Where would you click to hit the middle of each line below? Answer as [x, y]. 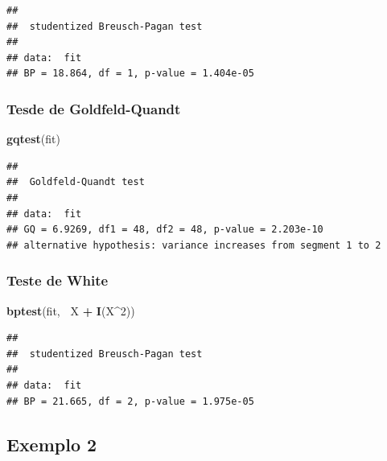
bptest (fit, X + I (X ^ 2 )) [71, 310]
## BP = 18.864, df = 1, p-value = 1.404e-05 [130, 74]
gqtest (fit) [33, 139]
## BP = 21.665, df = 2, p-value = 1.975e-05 [130, 401]
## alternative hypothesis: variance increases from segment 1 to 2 [194, 245]
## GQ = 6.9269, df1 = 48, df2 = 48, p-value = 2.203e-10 [165, 230]
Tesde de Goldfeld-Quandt [94, 108]
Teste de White [58, 280]
